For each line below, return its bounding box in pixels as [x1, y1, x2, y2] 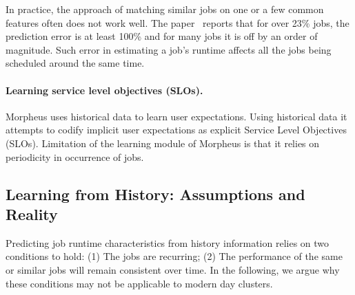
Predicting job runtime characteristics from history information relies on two [6, 235, 329, 250]
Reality [6, 203, 58, 224]
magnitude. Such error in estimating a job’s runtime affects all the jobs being [6, 42, 332, 56]
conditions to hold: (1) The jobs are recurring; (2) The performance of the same [6, 249, 343, 263]
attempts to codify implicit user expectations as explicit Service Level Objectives [6, 122, 347, 137]
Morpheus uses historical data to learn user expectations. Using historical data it [6, 109, 347, 123]
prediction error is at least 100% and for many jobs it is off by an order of [6, 29, 318, 43]
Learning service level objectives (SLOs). [6, 83, 203, 97]
